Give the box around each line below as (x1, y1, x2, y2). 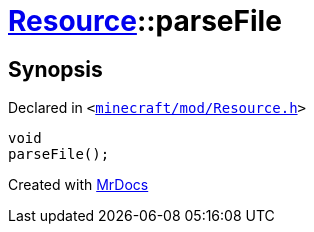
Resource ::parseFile (8, 4, 282, 38)
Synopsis (8, 56, 103, 82)
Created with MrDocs (8, 176, 149, 194)
